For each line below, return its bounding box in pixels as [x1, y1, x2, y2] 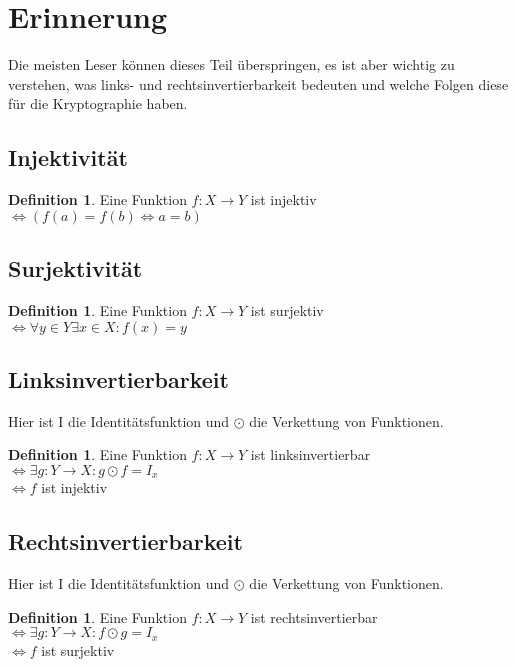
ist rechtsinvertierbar [250, 606, 378, 627]
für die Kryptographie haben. [8, 93, 188, 114]
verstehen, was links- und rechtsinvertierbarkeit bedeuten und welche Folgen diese [8, 73, 509, 94]
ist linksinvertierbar [250, 444, 371, 465]
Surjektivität [8, 253, 143, 284]
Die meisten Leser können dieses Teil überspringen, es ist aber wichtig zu [8, 54, 455, 75]
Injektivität [8, 142, 128, 173]
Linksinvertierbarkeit [8, 363, 229, 394]
